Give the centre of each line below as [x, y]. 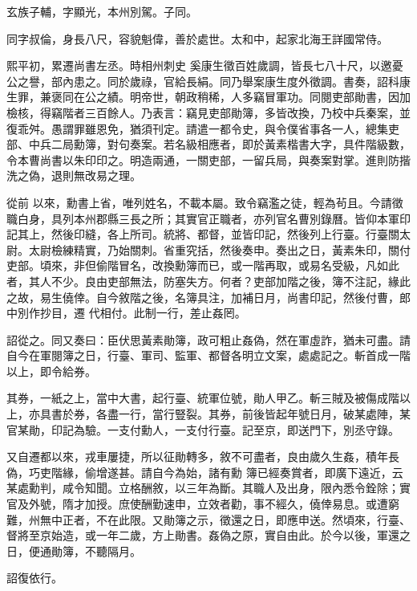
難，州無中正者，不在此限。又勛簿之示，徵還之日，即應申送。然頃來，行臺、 [208, 519]
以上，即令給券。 [51, 371]
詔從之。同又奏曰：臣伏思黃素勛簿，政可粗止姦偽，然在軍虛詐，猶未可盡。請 [208, 339]
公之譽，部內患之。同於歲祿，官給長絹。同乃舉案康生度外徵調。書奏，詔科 [203, 81]
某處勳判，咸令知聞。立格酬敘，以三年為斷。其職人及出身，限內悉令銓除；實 [208, 488]
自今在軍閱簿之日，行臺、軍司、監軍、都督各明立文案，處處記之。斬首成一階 [208, 355]
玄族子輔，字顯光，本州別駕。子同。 [102, 11]
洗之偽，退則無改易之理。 [74, 175]
